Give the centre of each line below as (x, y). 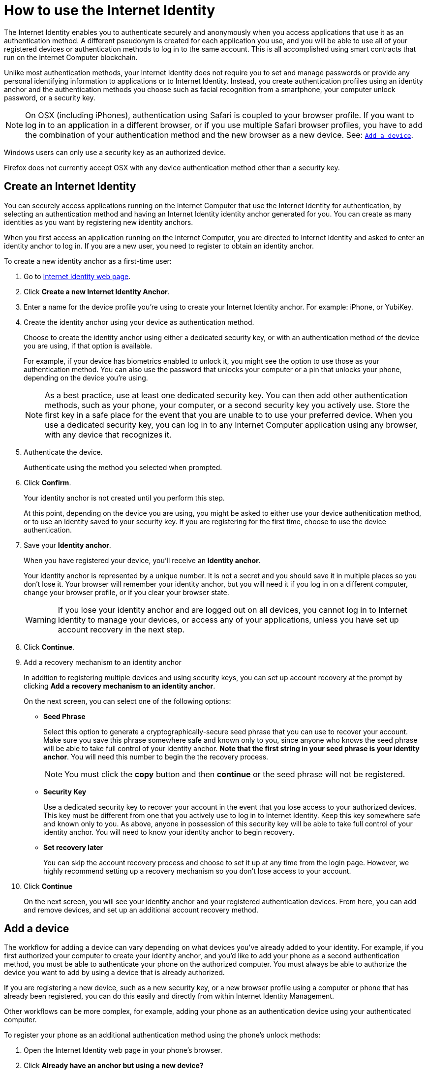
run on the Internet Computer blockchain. (71, 57)
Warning (41, 619)
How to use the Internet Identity (110, 10)
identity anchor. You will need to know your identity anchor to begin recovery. (169, 832)
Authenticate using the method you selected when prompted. (123, 467)
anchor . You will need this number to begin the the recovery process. (156, 757)
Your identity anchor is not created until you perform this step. (124, 498)
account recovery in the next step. (121, 629)
